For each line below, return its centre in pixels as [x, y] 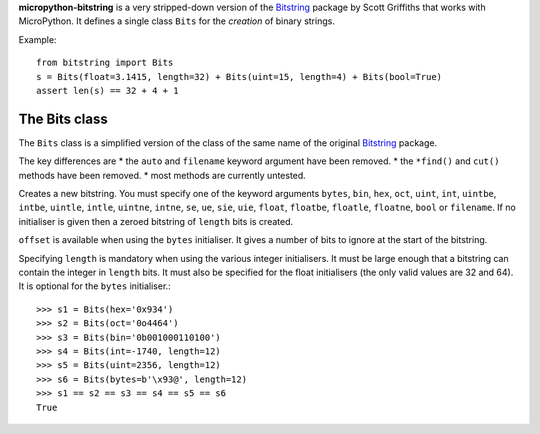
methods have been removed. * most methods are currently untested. [162, 175]
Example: [37, 39]
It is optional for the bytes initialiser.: [95, 286]
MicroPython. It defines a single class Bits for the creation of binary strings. [176, 21]
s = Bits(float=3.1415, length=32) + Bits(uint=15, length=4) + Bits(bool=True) [239, 76]
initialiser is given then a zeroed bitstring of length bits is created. [156, 221]
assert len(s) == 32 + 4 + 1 [107, 90]
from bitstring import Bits [105, 63]
